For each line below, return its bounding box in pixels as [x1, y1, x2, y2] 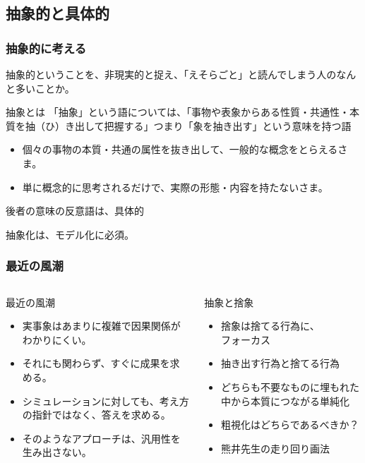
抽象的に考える [6, 39, 87, 56]
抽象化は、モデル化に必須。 [6, 227, 134, 241]
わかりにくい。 [22, 332, 92, 347]
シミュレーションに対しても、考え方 [22, 393, 189, 408]
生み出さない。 [22, 445, 92, 459]
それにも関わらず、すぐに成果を [22, 356, 170, 371]
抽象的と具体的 [6, 2, 109, 24]
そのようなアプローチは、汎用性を [22, 431, 181, 445]
